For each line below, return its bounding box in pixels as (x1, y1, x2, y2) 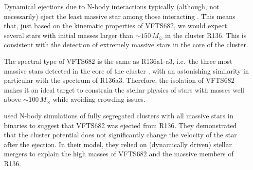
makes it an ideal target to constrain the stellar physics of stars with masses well (4, 84, 244, 94)
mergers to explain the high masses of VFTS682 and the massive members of (4, 149, 234, 159)
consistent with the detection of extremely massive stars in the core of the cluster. (4, 39, 248, 50)
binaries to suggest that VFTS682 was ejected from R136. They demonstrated (4, 120, 237, 130)
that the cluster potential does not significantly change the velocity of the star (4, 130, 237, 140)
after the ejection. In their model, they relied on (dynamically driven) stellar (4, 139, 232, 149)
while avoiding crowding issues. (53, 94, 145, 104)
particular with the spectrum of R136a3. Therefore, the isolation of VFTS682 (4, 75, 235, 85)
